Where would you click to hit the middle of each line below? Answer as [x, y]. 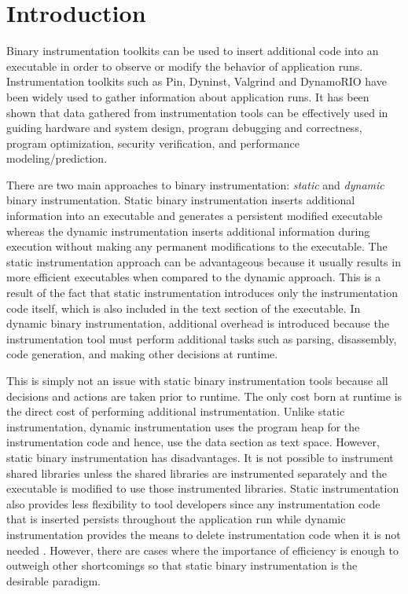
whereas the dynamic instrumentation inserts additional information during [188, 231]
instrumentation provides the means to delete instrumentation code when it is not [204, 534]
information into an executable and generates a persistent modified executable [195, 216]
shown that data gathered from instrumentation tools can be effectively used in [197, 112]
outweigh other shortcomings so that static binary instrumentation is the [182, 565]
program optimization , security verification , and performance [153, 143]
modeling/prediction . [57, 158]
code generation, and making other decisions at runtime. [142, 354]
